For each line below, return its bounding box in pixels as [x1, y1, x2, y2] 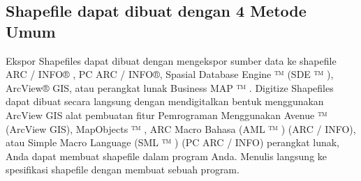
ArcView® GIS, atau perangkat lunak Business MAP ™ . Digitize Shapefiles [6, 80, 334, 95]
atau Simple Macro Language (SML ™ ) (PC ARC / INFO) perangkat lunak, [6, 135, 340, 150]
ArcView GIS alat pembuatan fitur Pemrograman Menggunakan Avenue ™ [6, 107, 327, 122]
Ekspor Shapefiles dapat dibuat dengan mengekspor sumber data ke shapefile [6, 53, 337, 68]
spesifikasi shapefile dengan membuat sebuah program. [6, 162, 240, 177]
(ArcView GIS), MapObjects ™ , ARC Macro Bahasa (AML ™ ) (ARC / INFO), [6, 121, 356, 136]
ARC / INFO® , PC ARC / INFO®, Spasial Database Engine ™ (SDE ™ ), [6, 67, 334, 81]
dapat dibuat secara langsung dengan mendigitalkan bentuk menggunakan [6, 94, 324, 109]
